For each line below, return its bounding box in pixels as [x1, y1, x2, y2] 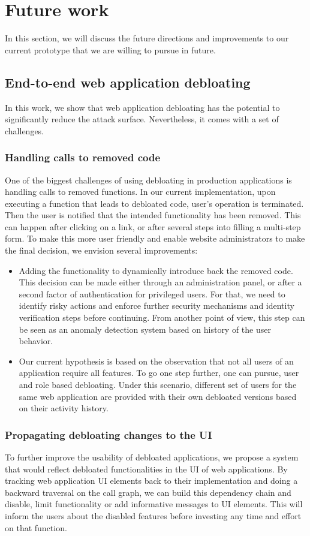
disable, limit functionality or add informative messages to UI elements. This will [5, 498, 303, 510]
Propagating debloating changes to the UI [5, 427, 212, 442]
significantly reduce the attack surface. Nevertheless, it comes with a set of [5, 113, 279, 125]
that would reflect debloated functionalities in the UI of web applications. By [5, 462, 288, 475]
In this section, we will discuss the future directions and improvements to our [5, 32, 289, 44]
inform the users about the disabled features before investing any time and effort [5, 509, 302, 522]
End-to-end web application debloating [5, 73, 251, 91]
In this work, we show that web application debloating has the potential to [5, 101, 280, 113]
